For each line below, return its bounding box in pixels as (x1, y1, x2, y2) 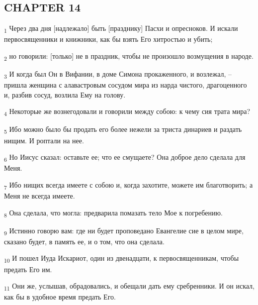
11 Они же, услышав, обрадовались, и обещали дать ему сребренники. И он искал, (4, 281, 255, 292)
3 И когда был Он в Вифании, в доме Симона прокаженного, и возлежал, (4, 69, 226, 80)
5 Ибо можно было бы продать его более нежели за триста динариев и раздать (4, 124, 242, 136)
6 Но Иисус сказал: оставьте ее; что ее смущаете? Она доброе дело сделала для (4, 152, 246, 163)
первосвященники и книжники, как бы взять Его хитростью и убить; (4, 34, 213, 44)
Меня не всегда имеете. (4, 191, 75, 201)
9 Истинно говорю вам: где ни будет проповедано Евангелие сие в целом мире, (4, 225, 244, 237)
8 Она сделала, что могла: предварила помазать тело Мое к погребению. (4, 207, 223, 219)
